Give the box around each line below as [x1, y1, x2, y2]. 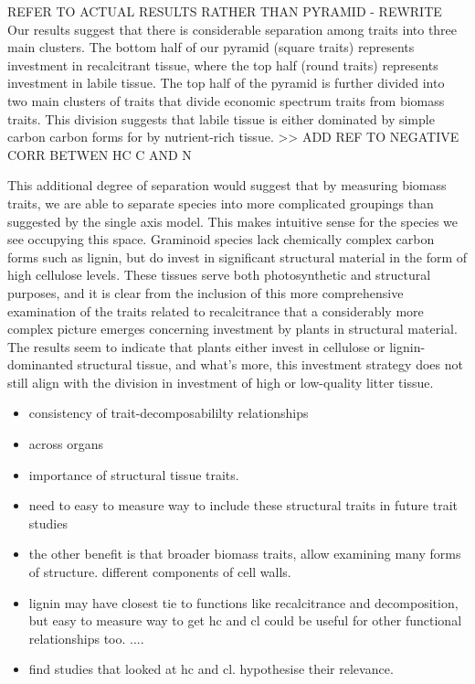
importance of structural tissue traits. [28, 465, 239, 484]
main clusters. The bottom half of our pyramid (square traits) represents [7, 37, 415, 57]
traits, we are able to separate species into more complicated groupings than [7, 193, 434, 212]
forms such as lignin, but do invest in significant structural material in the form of [7, 247, 468, 266]
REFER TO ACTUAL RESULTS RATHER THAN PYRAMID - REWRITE [7, 2, 442, 20]
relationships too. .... [28, 628, 144, 647]
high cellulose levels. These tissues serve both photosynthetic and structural [7, 265, 431, 284]
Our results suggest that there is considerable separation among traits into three [7, 19, 458, 38]
